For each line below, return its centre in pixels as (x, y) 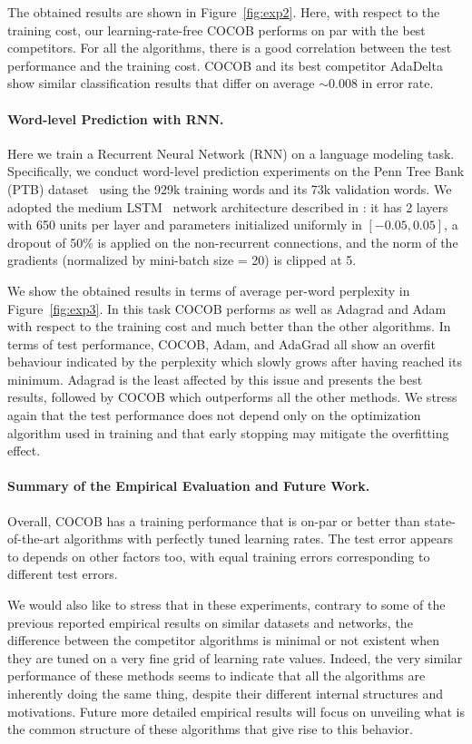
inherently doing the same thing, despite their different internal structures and (226, 693)
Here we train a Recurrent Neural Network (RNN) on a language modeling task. (231, 153)
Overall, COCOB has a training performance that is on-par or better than (214, 520)
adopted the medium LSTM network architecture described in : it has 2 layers (228, 206)
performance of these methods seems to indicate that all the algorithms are (216, 675)
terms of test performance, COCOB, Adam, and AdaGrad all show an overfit (222, 343)
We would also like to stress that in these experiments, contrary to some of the (226, 605)
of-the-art (34, 538)
